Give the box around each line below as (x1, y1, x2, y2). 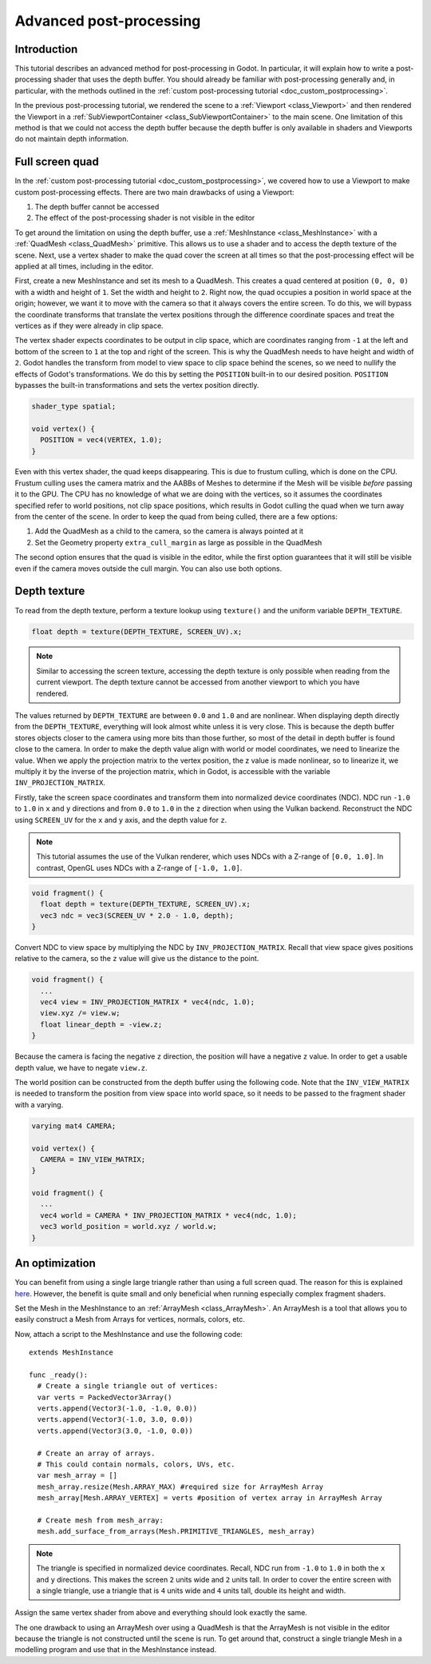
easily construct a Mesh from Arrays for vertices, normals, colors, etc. (14, 1315, 245, 1324)
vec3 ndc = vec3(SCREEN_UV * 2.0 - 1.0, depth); (40, 911, 235, 920)
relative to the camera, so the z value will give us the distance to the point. (14, 954, 259, 964)
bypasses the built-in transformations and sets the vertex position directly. (14, 380, 259, 389)
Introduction (14, 42, 78, 56)
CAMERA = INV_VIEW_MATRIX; (40, 1155, 146, 1163)
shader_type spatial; (31, 401, 117, 411)
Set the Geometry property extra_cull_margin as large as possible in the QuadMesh (34, 537, 322, 547)
